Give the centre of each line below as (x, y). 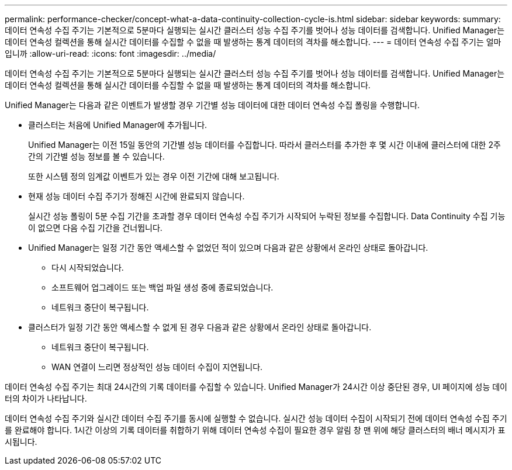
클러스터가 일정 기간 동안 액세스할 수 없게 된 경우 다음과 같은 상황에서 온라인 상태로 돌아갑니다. (200, 327)
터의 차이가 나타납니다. (46, 398)
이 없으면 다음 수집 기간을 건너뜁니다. (95, 228)
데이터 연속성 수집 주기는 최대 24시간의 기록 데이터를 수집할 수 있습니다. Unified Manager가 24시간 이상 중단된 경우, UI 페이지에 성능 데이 (256, 387)
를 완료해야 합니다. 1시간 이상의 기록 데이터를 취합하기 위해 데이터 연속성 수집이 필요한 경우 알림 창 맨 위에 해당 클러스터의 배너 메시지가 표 (255, 430)
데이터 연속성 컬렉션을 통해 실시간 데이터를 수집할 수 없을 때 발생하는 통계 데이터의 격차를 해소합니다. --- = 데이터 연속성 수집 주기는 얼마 (253, 42)
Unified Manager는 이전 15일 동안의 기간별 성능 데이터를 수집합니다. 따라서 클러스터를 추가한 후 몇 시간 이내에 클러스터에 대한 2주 (264, 145)
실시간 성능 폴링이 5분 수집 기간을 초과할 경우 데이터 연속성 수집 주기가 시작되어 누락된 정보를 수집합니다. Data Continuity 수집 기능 (267, 216)
